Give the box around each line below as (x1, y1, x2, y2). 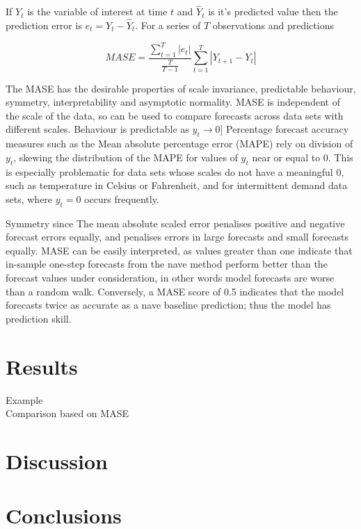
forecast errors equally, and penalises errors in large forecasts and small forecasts (6, 229, 349, 244)
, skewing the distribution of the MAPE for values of (13, 149, 238, 164)
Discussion (6, 446, 108, 475)
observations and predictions (212, 18, 334, 33)
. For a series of (135, 18, 201, 33)
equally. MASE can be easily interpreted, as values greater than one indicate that (6, 243, 353, 257)
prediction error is (6, 18, 82, 33)
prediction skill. (6, 311, 72, 325)
